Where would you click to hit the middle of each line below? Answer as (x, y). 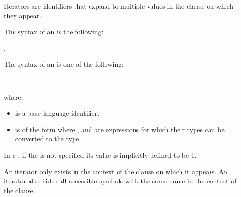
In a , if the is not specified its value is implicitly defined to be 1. (100, 155)
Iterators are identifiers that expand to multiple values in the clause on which (119, 6)
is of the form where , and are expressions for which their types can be (120, 129)
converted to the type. (48, 139)
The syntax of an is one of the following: (64, 64)
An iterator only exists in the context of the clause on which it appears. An (116, 171)
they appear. (23, 15)
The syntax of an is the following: (54, 32)
